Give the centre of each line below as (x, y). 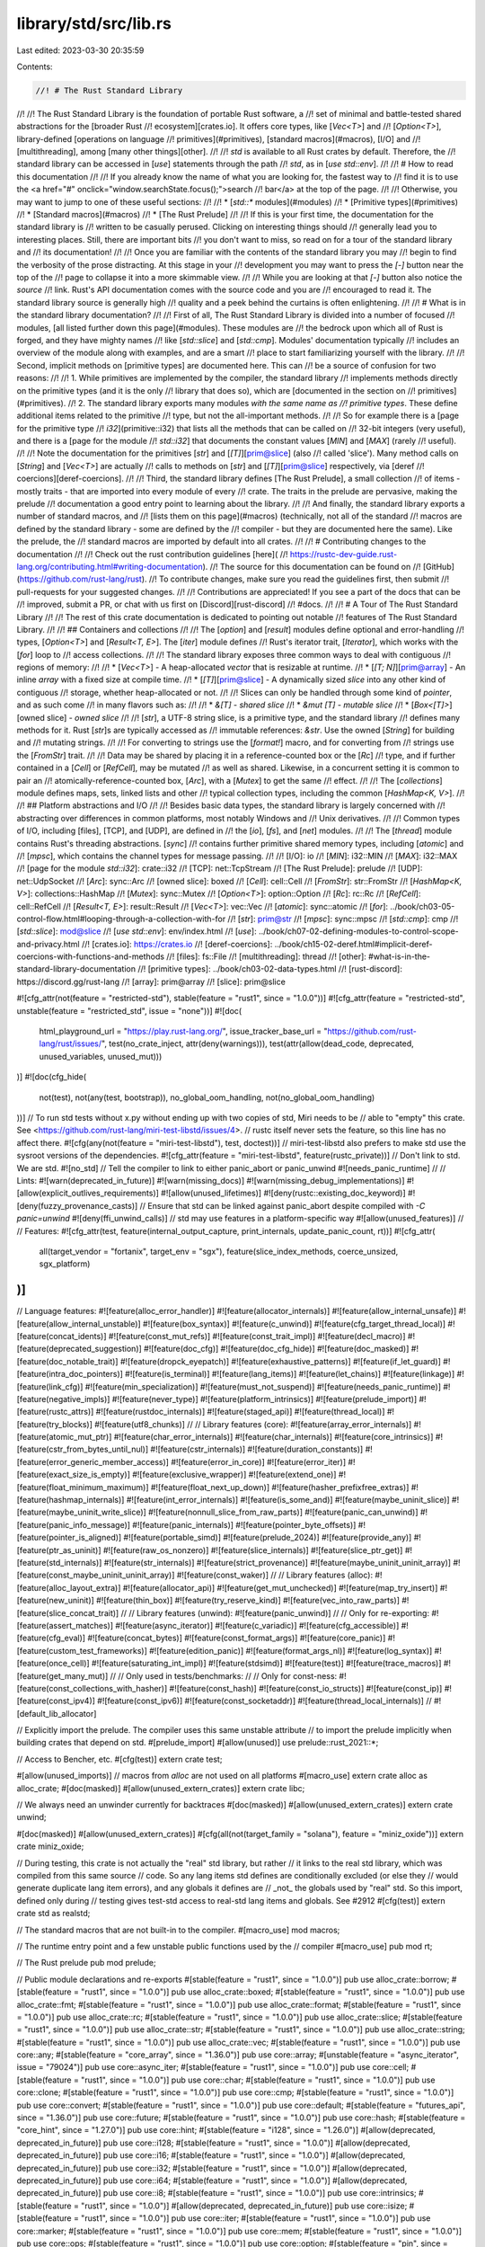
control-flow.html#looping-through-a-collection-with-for (121, 919)
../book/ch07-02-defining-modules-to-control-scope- (358, 931)
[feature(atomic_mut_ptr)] (64, 1437)
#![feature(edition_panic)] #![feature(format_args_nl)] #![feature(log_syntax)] (291, 1650)
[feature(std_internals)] (59, 1563)
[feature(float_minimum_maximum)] (83, 1487)
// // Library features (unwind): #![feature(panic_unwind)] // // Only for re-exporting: (275, 1612)
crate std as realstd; (53, 1914)
